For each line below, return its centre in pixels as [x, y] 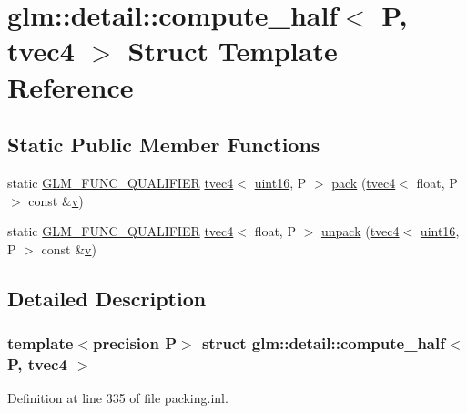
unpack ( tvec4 [360, 231]
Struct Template [233, 51]
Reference [71, 86]
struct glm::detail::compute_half [323, 343]
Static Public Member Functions [164, 145]
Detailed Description [107, 298]
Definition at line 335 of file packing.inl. [118, 398]
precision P [135, 343]
